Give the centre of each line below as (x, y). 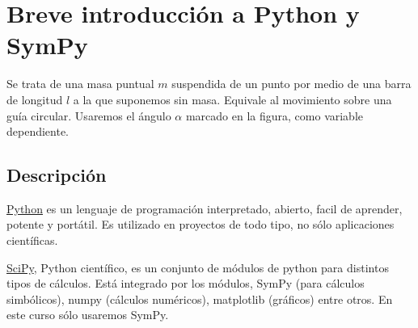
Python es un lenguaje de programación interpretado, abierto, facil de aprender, (205, 208)
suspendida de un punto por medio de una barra (291, 84)
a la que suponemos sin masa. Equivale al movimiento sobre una (232, 99)
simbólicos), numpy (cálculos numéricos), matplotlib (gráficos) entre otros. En (200, 299)
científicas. (32, 240)
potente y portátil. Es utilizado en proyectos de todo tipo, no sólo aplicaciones (201, 224)
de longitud (35, 99)
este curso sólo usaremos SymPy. (88, 315)
